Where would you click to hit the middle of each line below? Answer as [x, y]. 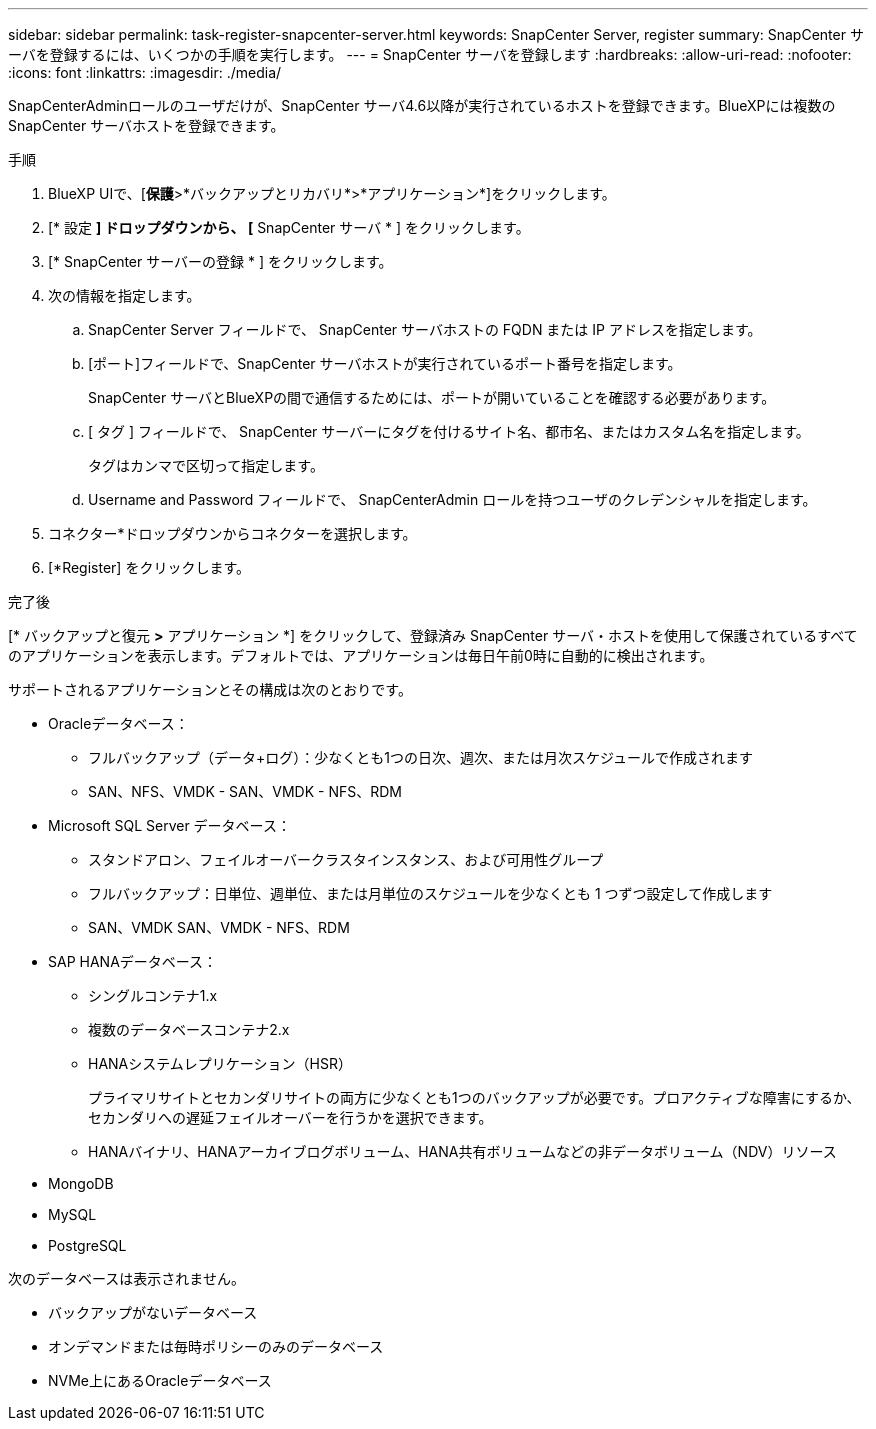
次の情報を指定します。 [124, 295]
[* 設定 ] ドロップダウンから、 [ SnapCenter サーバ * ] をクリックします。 [289, 227]
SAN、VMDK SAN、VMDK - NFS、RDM [219, 927]
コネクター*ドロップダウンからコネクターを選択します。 [232, 533]
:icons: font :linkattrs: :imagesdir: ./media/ [145, 72]
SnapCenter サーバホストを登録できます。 [146, 125]
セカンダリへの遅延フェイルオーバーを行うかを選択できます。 [290, 1117]
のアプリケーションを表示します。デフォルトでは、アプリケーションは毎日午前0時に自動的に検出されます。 [361, 655]
